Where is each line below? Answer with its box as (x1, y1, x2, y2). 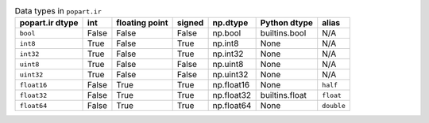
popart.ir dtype (19, 17, 79, 28)
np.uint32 (212, 69, 249, 80)
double (322, 101, 346, 110)
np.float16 (212, 80, 250, 91)
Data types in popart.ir (14, 6, 102, 17)
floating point (116, 17, 168, 28)
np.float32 (212, 90, 252, 101)
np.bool (212, 28, 242, 39)
